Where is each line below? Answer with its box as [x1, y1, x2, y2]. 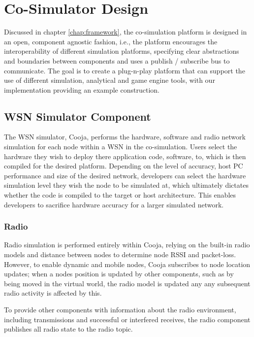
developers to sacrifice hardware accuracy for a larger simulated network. [4, 199, 224, 209]
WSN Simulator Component [4, 108, 151, 124]
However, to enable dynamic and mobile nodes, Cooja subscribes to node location [4, 259, 251, 269]
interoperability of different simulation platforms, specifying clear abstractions [4, 46, 239, 56]
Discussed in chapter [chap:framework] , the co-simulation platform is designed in [4, 27, 247, 37]
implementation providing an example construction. [4, 84, 159, 95]
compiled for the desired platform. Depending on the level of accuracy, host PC [4, 161, 243, 171]
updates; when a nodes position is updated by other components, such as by [4, 269, 234, 279]
